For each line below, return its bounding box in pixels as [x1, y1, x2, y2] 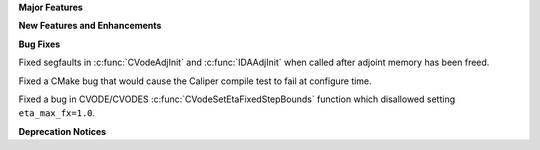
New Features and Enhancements [18, 20, 162, 32]
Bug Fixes [18, 38, 61, 50]
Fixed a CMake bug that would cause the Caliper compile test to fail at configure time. [18, 75, 372, 87]
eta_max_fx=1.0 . [18, 107, 96, 119]
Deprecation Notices [18, 125, 107, 137]
